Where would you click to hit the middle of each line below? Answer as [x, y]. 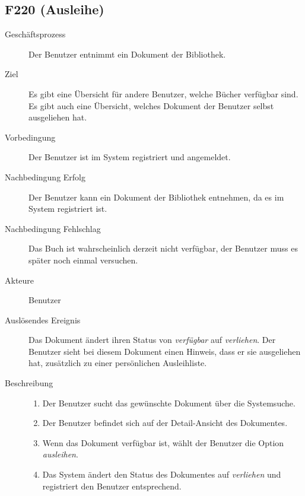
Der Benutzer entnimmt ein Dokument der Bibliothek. [127, 54]
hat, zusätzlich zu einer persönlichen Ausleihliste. [118, 363]
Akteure [20, 280]
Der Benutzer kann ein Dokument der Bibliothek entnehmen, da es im [156, 197]
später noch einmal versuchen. [83, 260]
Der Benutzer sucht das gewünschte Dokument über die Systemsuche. [169, 403]
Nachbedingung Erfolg [45, 177]
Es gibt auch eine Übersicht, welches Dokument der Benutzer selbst [151, 105]
